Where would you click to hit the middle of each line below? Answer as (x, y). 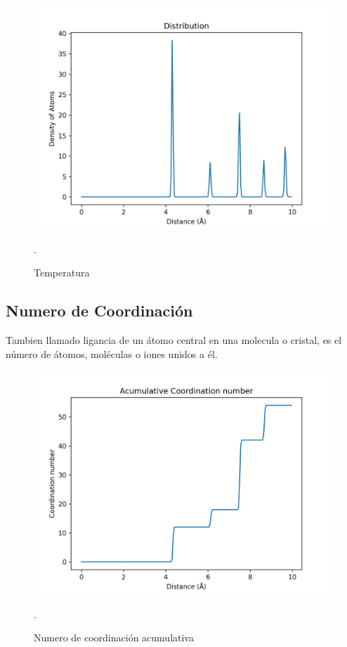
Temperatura (62, 273)
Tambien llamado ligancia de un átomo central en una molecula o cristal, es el (174, 339)
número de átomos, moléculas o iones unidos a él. (112, 353)
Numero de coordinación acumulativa (114, 638)
